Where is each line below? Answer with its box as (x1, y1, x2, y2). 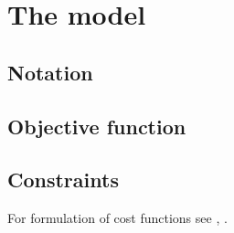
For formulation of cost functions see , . (7, 208, 228, 228)
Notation (7, 58, 93, 86)
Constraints (7, 165, 119, 194)
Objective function (7, 111, 186, 140)
